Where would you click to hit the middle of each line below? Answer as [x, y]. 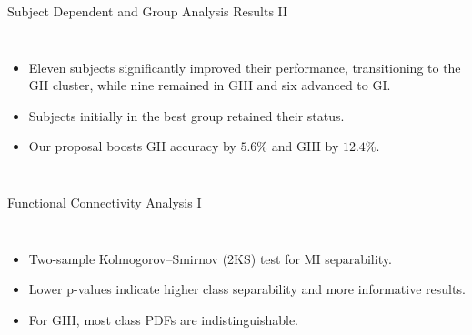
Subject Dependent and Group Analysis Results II [148, 11]
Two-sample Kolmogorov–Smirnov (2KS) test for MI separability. [210, 258]
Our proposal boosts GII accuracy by [132, 146]
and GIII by [305, 146]
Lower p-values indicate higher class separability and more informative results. [247, 289]
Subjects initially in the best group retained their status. [186, 115]
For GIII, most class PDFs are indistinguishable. [164, 319]
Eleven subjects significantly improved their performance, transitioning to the [245, 67]
